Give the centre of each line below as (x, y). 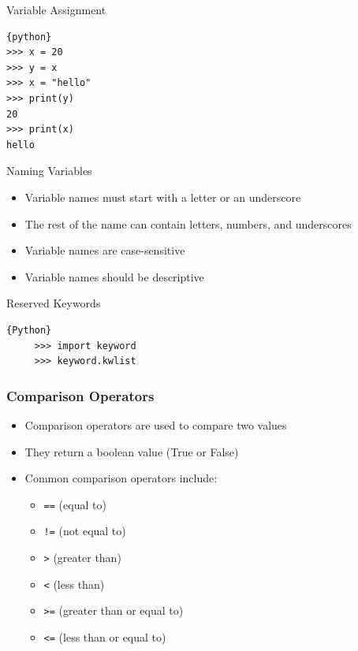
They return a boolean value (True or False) (132, 451)
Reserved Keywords (54, 303)
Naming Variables (49, 171)
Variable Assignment (56, 9)
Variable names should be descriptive (114, 276)
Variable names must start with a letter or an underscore (163, 197)
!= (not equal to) (85, 531)
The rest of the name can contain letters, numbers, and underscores (188, 223)
